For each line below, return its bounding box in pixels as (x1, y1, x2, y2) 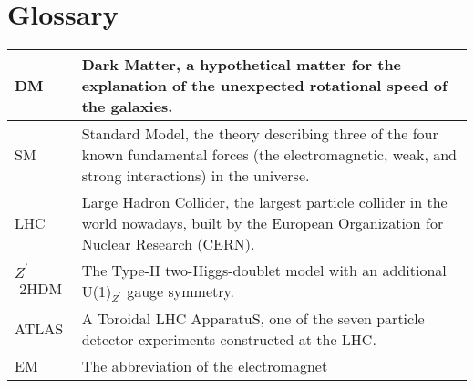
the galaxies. (81, 96, 173, 117)
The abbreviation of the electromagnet (81, 354, 328, 376)
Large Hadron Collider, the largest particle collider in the (81, 191, 448, 213)
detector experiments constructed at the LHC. (81, 328, 376, 350)
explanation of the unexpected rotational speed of (81, 75, 448, 97)
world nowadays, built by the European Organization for (81, 212, 444, 234)
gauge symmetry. (127, 281, 235, 302)
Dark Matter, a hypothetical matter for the (81, 54, 402, 76)
